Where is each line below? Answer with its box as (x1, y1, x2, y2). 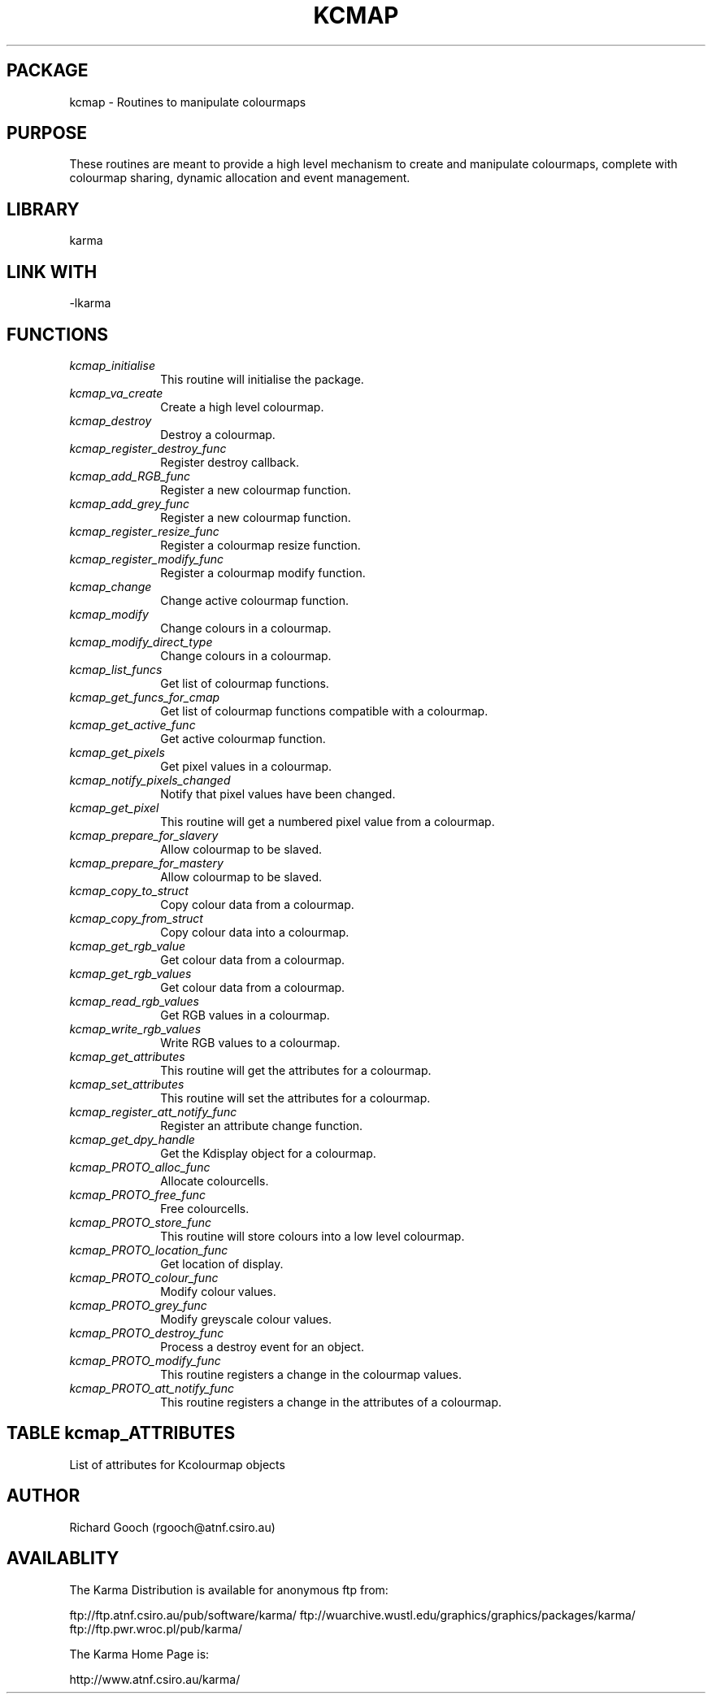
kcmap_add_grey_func (69, 496, 190, 511)
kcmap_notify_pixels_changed (69, 772, 231, 787)
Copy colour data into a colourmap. (160, 924, 349, 939)
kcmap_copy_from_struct (69, 911, 203, 925)
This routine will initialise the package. (160, 372, 364, 386)
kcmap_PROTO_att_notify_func (69, 1380, 234, 1395)
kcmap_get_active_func (69, 717, 196, 732)
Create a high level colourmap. (160, 399, 324, 414)
